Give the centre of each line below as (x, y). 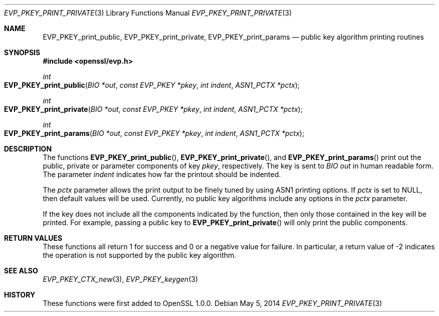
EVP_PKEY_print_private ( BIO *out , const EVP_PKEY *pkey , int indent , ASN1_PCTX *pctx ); (153, 109)
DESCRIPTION (28, 149)
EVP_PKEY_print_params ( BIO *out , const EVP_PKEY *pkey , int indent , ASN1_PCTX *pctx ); (154, 133)
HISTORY (20, 295)
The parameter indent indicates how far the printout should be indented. (162, 174)
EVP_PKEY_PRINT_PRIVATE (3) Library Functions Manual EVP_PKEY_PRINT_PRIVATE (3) (148, 13)
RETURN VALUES (33, 238)
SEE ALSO (21, 271)
